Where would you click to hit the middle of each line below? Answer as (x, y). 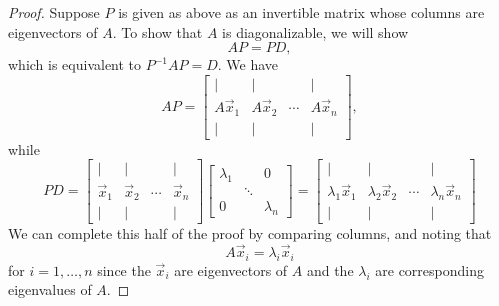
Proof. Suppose (54, 12)
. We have (248, 64)
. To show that (157, 31)
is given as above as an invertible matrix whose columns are (301, 12)
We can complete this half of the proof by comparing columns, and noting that (250, 233)
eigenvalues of (50, 289)
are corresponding (429, 269)
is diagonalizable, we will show (315, 31)
